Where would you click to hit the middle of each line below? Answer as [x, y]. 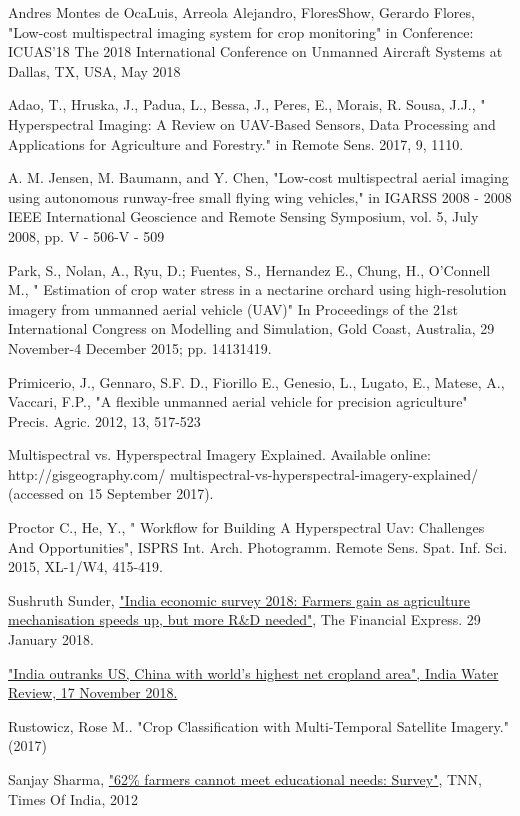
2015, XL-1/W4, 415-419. [85, 566]
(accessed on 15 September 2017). [111, 493]
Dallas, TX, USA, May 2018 [94, 70]
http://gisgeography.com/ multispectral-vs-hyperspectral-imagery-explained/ [243, 473]
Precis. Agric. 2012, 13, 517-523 [104, 420]
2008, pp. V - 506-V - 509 [86, 235]
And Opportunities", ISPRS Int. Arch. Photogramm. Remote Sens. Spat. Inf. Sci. [258, 546]
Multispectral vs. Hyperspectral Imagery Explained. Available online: [219, 454]
